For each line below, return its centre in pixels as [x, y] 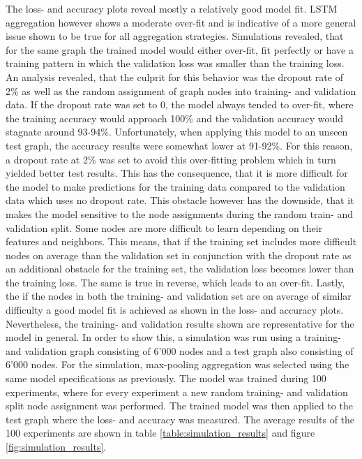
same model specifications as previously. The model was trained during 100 [166, 378]
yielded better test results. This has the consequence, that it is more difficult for [177, 173]
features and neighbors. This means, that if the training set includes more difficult [181, 241]
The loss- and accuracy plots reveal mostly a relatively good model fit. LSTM [172, 8]
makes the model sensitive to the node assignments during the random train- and [179, 213]
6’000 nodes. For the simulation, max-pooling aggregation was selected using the [178, 364]
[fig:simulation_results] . [56, 446]
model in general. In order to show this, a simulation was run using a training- [173, 337]
